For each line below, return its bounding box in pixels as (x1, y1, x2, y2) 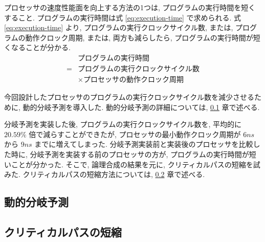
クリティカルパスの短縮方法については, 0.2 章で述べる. (23, 169, 205, 180)
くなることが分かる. (4, 42, 71, 53)
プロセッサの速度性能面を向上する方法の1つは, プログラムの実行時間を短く (4, 2, 256, 12)
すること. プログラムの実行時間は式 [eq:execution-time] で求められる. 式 (4, 12, 241, 23)
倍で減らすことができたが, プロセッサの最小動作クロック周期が (29, 128, 241, 139)
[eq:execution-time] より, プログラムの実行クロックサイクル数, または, (4, 22, 233, 33)
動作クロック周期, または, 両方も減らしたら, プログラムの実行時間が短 (25, 32, 260, 42)
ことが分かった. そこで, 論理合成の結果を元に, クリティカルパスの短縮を (11, 159, 253, 169)
